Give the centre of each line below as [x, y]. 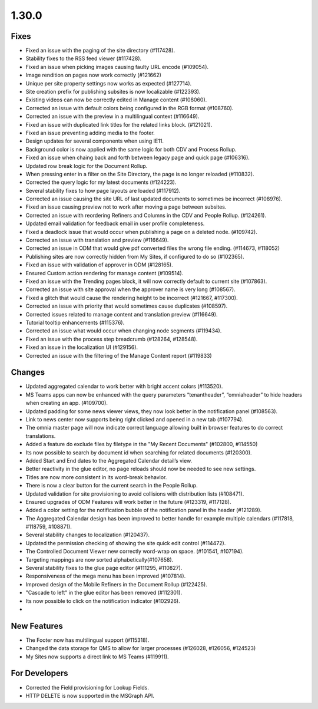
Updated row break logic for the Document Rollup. [87, 166]
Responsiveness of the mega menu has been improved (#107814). [106, 576]
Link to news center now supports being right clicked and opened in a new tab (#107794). [135, 419]
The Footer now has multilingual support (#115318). [87, 640]
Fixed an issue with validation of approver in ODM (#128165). [99, 265]
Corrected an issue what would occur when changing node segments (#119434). [124, 331]
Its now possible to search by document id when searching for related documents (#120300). [139, 452]
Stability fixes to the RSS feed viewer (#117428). [84, 58]
